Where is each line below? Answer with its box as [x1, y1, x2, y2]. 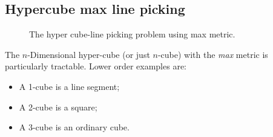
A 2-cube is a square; [19, 100, 97, 113]
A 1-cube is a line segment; [19, 80, 120, 92]
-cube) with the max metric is [157, 48, 268, 60]
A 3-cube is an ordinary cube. [19, 121, 130, 133]
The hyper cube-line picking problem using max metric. [29, 28, 235, 40]
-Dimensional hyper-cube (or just [27, 48, 150, 60]
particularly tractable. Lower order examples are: [5, 60, 186, 72]
